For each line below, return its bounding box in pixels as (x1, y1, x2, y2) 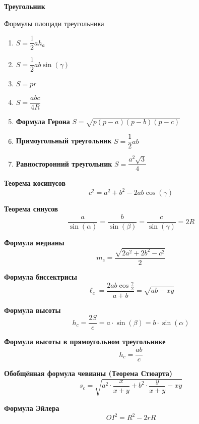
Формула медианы (4, 237, 64, 248)
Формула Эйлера (4, 403, 59, 413)
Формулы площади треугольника (4, 18, 104, 28)
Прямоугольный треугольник (16, 135, 112, 146)
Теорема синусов (4, 203, 58, 214)
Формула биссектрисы (4, 272, 77, 282)
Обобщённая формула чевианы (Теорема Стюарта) (4, 368, 173, 379)
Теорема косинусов (4, 178, 66, 188)
